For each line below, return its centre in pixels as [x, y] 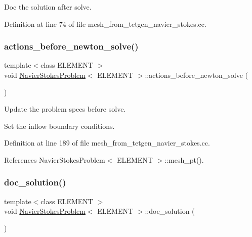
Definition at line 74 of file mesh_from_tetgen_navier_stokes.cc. [105, 23]
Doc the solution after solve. [48, 7]
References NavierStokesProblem [55, 159]
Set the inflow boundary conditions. [59, 126]
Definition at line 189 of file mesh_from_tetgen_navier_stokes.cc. [107, 143]
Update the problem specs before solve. [65, 109]
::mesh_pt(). [184, 159]
